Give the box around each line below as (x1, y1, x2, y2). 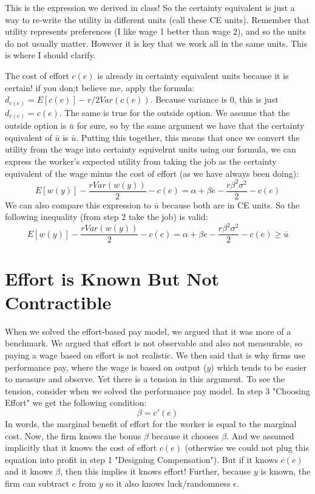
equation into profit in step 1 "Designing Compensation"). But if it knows (5, 453, 278, 465)
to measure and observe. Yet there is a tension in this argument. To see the (5, 372, 285, 385)
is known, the (260, 465, 311, 478)
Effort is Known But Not (5, 266, 219, 290)
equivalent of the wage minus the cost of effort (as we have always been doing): (5, 166, 299, 179)
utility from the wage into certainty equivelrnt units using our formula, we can (5, 143, 296, 156)
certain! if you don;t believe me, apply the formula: (5, 81, 195, 94)
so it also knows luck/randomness (106, 476, 231, 489)
